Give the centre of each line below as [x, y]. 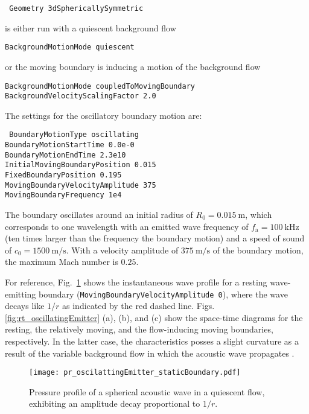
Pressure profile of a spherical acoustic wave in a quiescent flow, [147, 391]
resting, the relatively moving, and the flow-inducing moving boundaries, [139, 329]
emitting [21, 294]
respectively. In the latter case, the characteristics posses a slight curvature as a [152, 341]
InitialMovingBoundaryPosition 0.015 [81, 165]
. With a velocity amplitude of [122, 250]
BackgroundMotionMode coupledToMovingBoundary [100, 86]
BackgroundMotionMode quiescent [70, 47]
